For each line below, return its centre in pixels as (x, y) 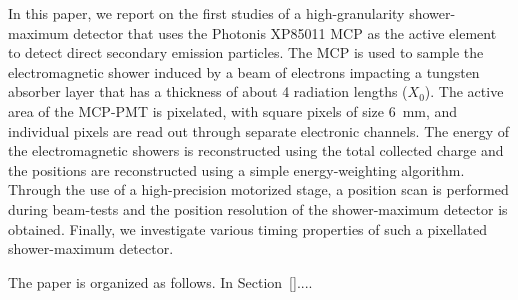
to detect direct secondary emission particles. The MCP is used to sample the (246, 52)
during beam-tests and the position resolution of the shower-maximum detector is (258, 208)
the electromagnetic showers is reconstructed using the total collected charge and (256, 150)
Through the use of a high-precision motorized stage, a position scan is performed (258, 189)
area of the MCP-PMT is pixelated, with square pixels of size (196, 110)
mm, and (430, 110)
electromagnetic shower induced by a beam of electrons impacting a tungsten (244, 71)
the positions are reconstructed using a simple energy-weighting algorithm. (236, 169)
